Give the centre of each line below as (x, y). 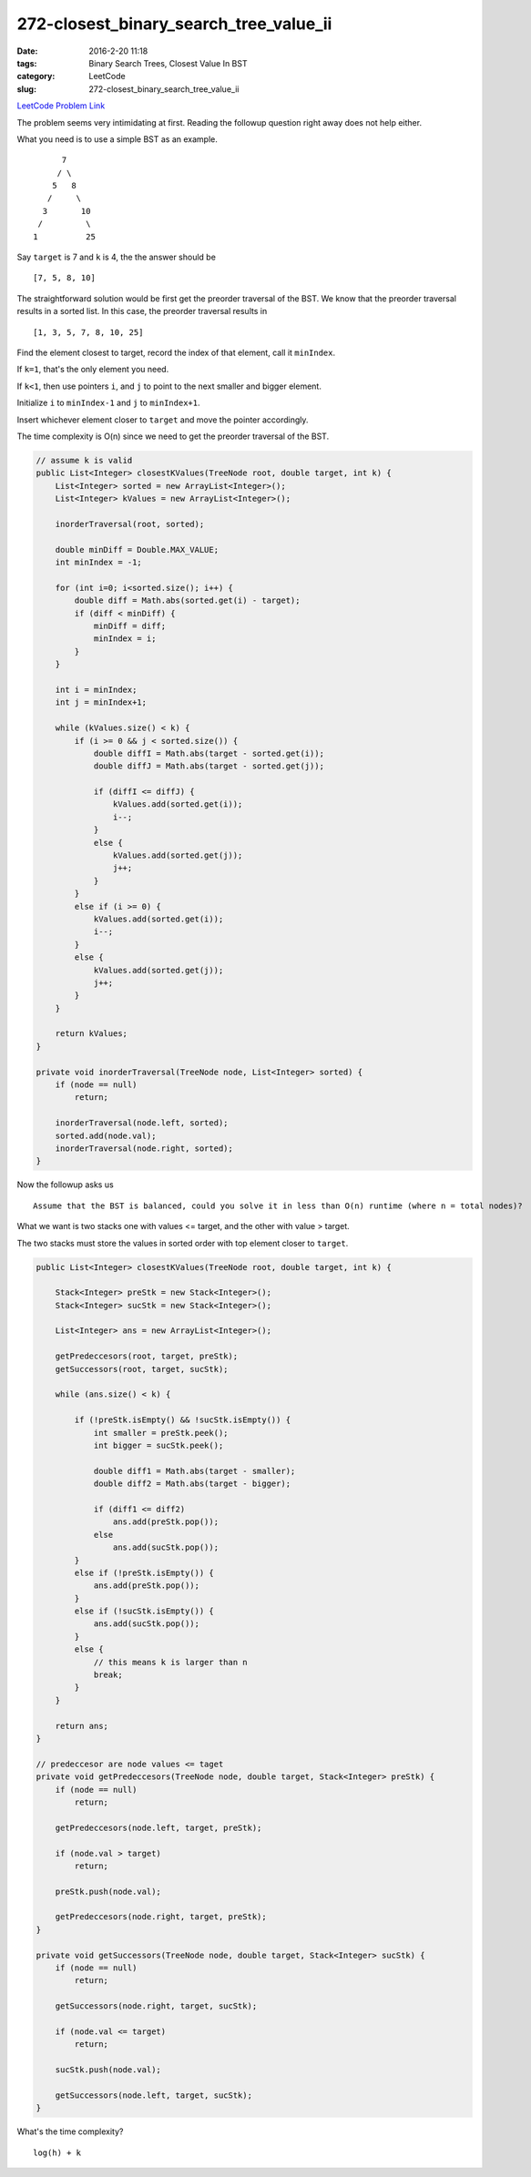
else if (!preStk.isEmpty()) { (144, 1572)
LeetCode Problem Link (61, 106)
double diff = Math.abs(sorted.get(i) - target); (187, 600)
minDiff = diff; (130, 626)
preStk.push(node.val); (108, 1891)
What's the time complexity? (70, 2131)
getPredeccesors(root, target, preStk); (147, 1356)
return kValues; (91, 1034)
